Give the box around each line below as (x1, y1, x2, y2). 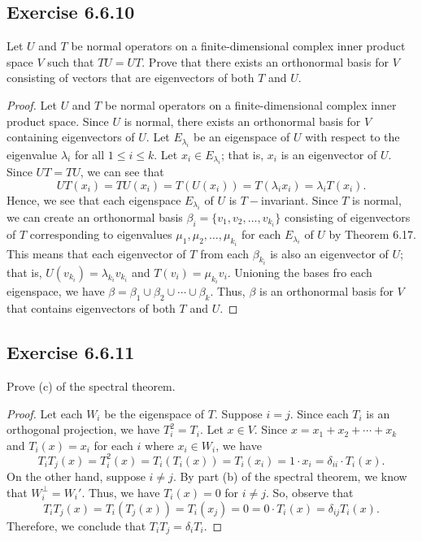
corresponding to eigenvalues (29, 226, 172, 243)
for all (74, 145, 105, 162)
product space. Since (7, 112, 109, 129)
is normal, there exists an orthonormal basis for (124, 112, 361, 129)
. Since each (289, 405, 349, 422)
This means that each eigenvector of (7, 245, 186, 262)
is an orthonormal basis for (259, 283, 394, 300)
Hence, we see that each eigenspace (7, 191, 181, 208)
